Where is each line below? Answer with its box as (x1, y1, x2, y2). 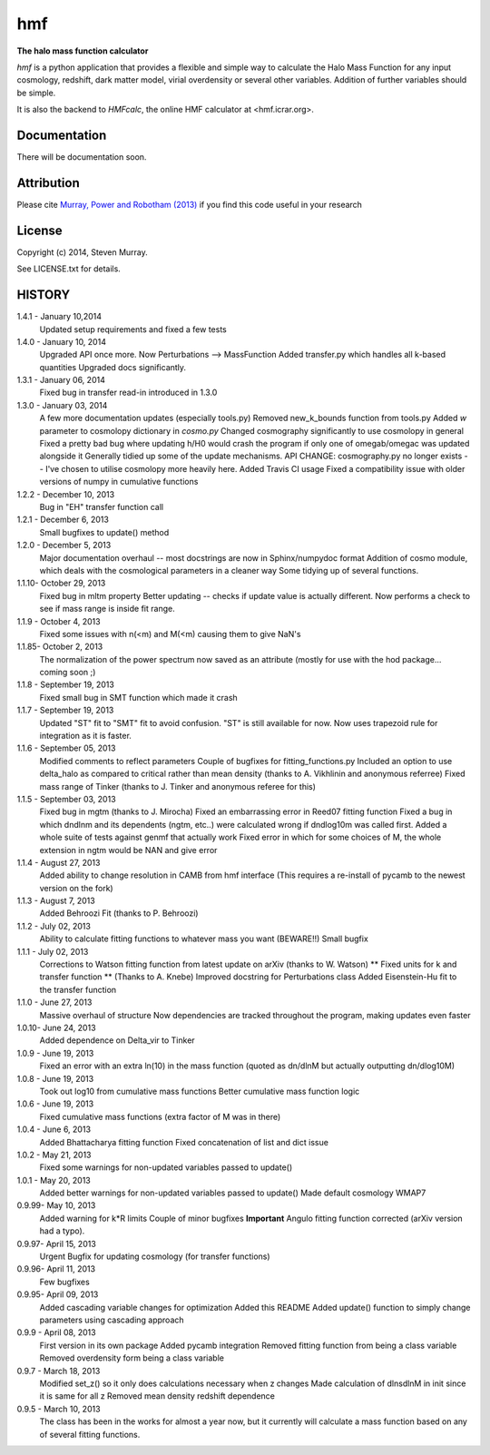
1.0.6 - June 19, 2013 (16, 1098, 94, 1109)
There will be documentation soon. (16, 152, 147, 162)
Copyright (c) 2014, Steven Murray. (16, 246, 149, 258)
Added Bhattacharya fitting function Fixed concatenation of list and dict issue (39, 1136, 328, 1147)
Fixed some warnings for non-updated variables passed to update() (39, 1162, 293, 1173)
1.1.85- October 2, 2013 (16, 641, 103, 653)
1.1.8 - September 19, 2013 (16, 679, 115, 690)
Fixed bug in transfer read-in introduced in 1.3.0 (39, 387, 218, 398)
